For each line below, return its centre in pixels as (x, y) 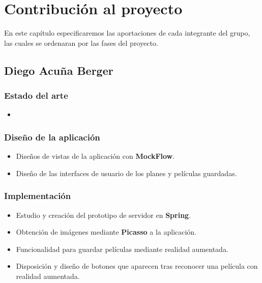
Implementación (38, 196)
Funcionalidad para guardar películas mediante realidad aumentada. (122, 249)
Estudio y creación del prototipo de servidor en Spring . (104, 215)
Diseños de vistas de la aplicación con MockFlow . (95, 156)
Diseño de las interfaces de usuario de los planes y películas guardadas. (126, 173)
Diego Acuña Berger (59, 70)
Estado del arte (36, 95)
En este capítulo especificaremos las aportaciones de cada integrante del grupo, (127, 33)
